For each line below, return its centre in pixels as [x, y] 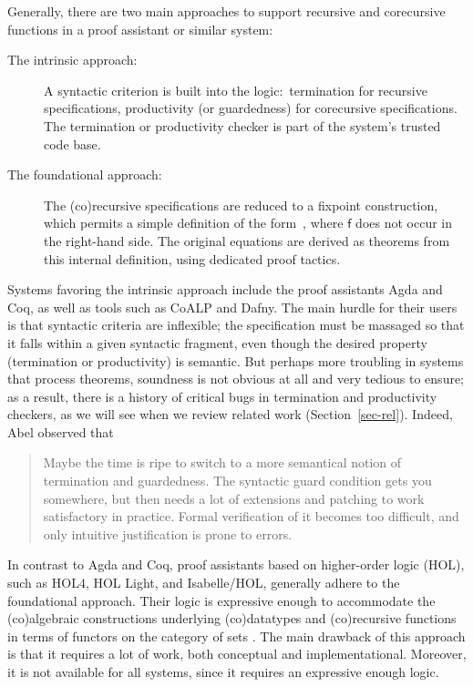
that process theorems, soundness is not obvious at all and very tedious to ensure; [236, 379]
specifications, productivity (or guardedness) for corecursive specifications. [251, 108]
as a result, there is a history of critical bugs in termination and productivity [222, 396]
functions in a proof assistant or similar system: [140, 29]
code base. [72, 144]
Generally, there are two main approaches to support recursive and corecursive [226, 11]
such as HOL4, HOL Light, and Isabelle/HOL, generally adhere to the [204, 583]
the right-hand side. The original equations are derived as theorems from [247, 240]
